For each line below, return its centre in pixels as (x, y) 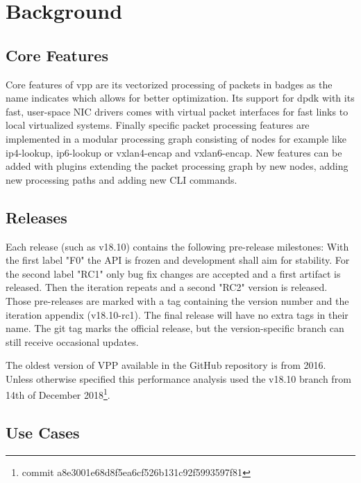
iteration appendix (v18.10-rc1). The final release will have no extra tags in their (177, 314)
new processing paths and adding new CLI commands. (121, 179)
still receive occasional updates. (72, 341)
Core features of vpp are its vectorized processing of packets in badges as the (169, 84)
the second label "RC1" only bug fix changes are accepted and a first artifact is (173, 273)
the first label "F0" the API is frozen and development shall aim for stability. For (178, 260)
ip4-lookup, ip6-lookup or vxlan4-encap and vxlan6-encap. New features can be (174, 152)
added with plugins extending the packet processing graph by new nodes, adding (177, 166)
